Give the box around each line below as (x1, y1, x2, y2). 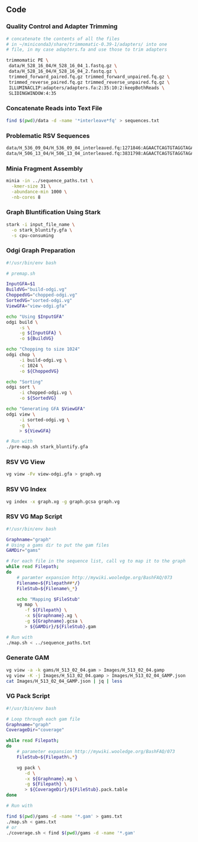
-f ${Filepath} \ (24, 607, 67, 613)
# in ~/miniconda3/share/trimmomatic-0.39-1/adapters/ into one (6, 41, 167, 47)
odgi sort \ (6, 384, 35, 390)
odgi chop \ (6, 352, 35, 358)
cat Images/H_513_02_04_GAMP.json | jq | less (6, 678, 123, 684)
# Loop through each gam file (6, 716, 81, 722)
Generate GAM (6, 654, 49, 662)
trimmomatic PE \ (6, 57, 49, 64)
